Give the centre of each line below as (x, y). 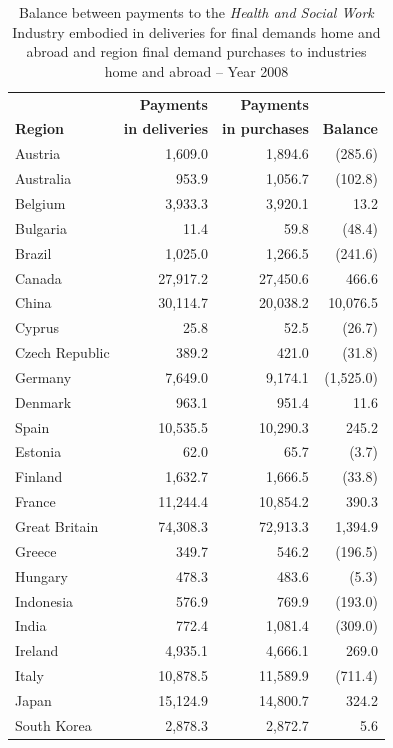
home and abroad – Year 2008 (196, 70)
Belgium (40, 203)
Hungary (41, 575)
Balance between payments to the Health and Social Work (196, 12)
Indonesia (44, 600)
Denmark (43, 401)
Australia (43, 178)
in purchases (265, 128)
